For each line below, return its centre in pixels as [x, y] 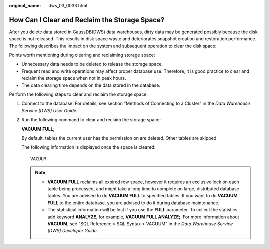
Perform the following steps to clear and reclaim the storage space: [79, 94]
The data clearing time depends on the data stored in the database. [91, 85]
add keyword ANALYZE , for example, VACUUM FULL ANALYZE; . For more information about [143, 217]
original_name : [25, 6]
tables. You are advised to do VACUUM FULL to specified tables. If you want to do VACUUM [143, 196]
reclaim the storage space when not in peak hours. [74, 78]
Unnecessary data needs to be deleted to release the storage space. [92, 64]
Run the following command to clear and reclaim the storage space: [91, 120]
